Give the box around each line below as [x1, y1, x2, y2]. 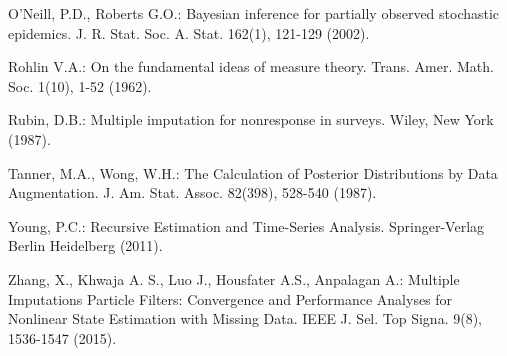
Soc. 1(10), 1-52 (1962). [8, 75, 152, 96]
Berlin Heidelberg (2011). [8, 235, 163, 256]
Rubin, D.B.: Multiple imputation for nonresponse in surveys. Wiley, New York [8, 109, 494, 130]
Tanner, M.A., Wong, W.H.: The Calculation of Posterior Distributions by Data [8, 162, 498, 183]
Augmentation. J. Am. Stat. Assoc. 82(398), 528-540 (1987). [8, 182, 377, 203]
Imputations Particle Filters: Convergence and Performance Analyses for [8, 288, 453, 309]
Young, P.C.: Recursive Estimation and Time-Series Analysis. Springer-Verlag [8, 215, 485, 236]
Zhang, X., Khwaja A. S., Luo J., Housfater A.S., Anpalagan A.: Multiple [8, 268, 460, 289]
